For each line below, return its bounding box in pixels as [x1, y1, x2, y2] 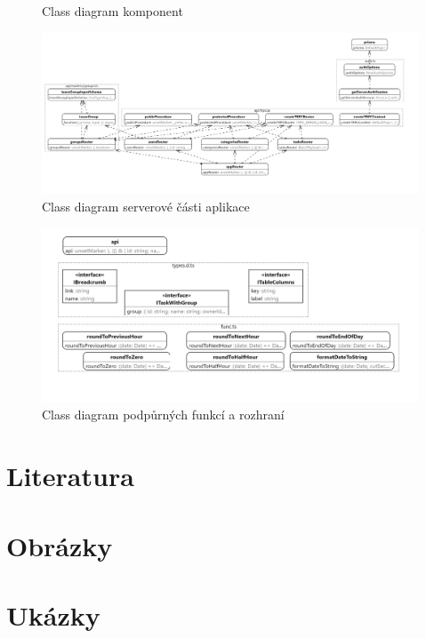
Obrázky [6, 527, 113, 563]
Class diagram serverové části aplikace [42, 196, 250, 215]
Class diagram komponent [42, 2, 183, 20]
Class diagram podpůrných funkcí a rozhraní [42, 405, 285, 424]
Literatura [6, 458, 134, 494]
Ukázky [6, 596, 100, 633]
